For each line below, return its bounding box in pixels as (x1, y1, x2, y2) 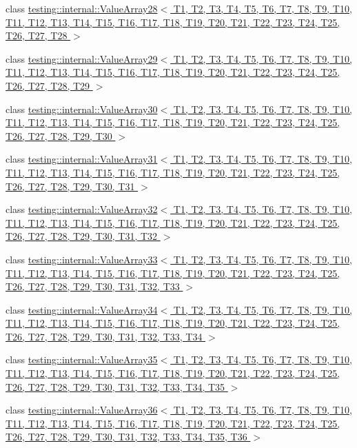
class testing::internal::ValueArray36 (6, 403, 158, 417)
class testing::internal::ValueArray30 (6, 101, 158, 116)
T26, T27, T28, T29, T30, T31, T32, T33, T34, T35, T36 (6, 429, 247, 444)
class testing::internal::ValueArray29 (6, 51, 158, 65)
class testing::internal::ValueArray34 (6, 302, 158, 316)
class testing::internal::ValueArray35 (6, 352, 158, 367)
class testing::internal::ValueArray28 (6, 1, 158, 15)
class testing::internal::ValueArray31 (6, 152, 158, 166)
